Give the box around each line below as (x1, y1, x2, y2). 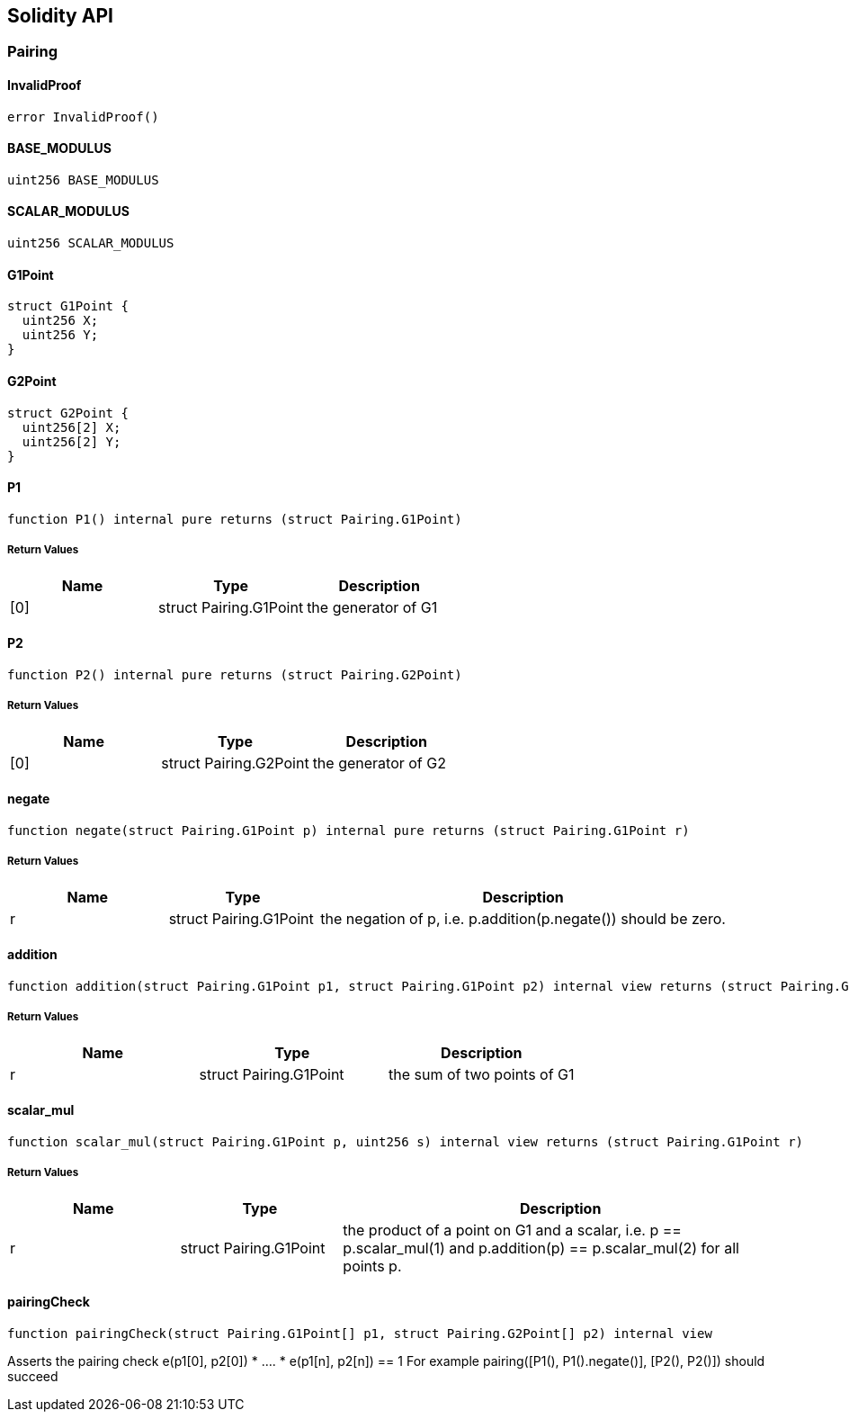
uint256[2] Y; (22, 434, 121, 449)
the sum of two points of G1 (389, 1064, 575, 1083)
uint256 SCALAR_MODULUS (7, 236, 174, 251)
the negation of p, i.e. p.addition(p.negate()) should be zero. (320, 909, 726, 928)
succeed (7, 1368, 58, 1384)
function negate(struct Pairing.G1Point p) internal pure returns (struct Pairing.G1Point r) (7, 822, 690, 838)
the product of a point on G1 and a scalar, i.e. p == (343, 1220, 682, 1239)
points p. (343, 1256, 402, 1275)
